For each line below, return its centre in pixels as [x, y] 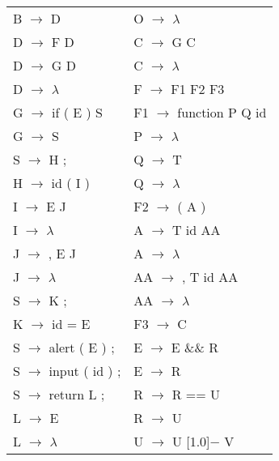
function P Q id [222, 112]
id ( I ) [71, 183]
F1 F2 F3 [198, 89]
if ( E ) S [77, 112]
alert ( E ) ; [82, 347]
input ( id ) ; [85, 371]
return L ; [77, 394]
